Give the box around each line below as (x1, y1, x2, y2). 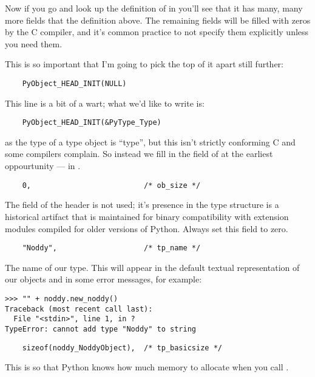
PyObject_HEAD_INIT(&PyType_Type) (22, 118, 161, 127)
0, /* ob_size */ (22, 181, 201, 190)
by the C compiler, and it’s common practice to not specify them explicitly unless (5, 25, 309, 38)
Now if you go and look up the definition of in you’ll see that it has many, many (5, 2, 303, 14)
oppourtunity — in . (5, 159, 81, 172)
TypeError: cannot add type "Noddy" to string (5, 324, 196, 333)
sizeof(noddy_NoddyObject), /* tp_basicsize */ (22, 343, 222, 352)
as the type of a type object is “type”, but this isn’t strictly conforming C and (5, 135, 296, 148)
